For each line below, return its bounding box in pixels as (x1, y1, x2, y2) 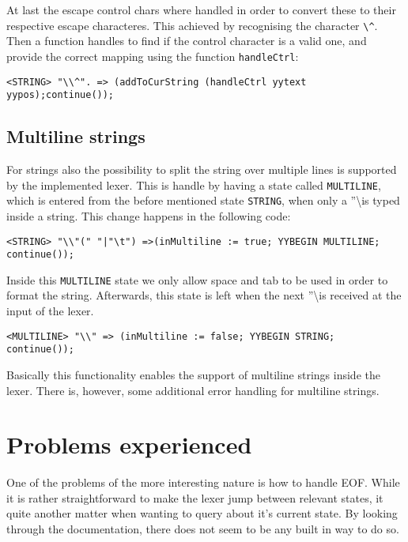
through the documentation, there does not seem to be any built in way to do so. (6, 521, 399, 537)
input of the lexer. (6, 303, 94, 319)
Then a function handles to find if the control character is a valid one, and (6, 32, 367, 49)
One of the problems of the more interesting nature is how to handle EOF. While (6, 474, 400, 491)
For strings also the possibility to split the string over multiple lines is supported (6, 161, 397, 178)
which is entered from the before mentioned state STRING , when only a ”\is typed (6, 192, 400, 209)
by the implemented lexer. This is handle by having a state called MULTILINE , (6, 176, 381, 193)
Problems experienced (6, 428, 252, 461)
